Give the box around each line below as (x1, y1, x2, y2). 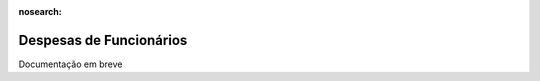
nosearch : (18, 6, 62, 17)
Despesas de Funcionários (18, 31, 188, 49)
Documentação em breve (18, 58, 123, 70)
